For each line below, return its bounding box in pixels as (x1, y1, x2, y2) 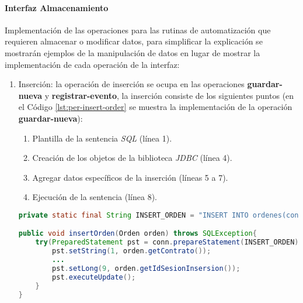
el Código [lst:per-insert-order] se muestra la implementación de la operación (18, 101, 292, 113)
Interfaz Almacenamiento (5, 1, 109, 13)
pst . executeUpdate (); (52, 273, 136, 281)
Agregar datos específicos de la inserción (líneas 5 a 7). (32, 171, 228, 183)
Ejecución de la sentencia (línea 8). (32, 191, 157, 203)
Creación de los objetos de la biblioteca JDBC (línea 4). (32, 151, 232, 164)
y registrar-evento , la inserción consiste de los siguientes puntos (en (44, 89, 294, 101)
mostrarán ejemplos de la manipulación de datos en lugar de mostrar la (5, 46, 260, 58)
